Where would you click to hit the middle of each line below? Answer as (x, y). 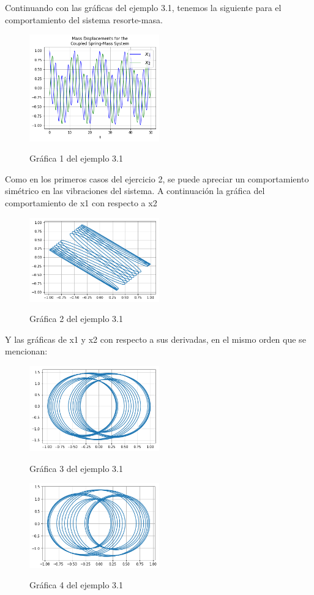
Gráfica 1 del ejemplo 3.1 (76, 158)
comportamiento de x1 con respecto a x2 (81, 203)
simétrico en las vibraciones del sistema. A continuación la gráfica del (135, 191)
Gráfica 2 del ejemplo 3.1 (76, 319)
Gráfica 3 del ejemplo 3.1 (76, 468)
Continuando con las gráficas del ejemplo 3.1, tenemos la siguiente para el (143, 7)
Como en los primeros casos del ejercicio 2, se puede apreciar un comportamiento (157, 178)
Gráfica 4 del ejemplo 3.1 (76, 585)
